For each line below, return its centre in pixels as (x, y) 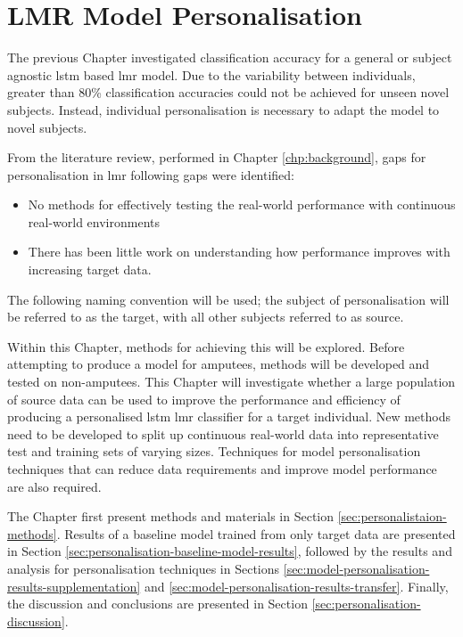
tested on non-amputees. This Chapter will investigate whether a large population (231, 382)
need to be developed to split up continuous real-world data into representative (223, 433)
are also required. (54, 486)
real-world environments (94, 221)
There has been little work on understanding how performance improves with (239, 252)
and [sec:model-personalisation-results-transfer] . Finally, (296, 586)
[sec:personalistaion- (392, 516)
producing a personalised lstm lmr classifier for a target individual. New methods (229, 416)
